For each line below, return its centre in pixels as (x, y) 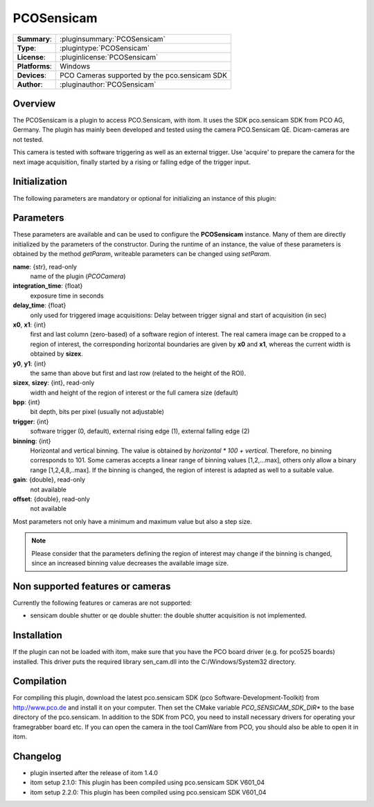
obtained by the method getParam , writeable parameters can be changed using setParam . (142, 254)
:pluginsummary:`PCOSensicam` (113, 39)
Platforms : (34, 66)
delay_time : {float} (39, 305)
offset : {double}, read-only (51, 499)
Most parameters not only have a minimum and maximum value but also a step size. (133, 521)
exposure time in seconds (67, 296)
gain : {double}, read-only (49, 480)
